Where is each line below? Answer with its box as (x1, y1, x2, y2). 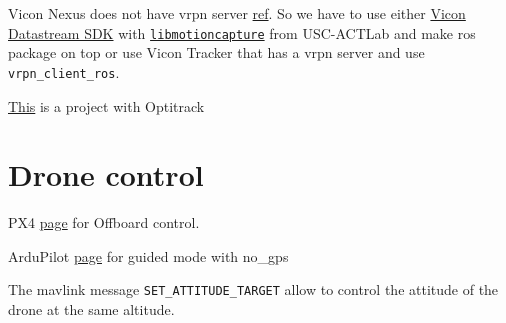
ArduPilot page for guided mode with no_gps (8, 245, 289, 266)
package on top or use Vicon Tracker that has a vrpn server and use (8, 42, 425, 63)
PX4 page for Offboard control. (8, 212, 200, 233)
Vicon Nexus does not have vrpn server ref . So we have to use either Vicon (8, 3, 466, 23)
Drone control (8, 154, 204, 195)
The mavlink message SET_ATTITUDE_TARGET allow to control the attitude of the (8, 279, 499, 300)
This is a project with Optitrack (8, 95, 205, 116)
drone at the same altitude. (8, 299, 175, 320)
